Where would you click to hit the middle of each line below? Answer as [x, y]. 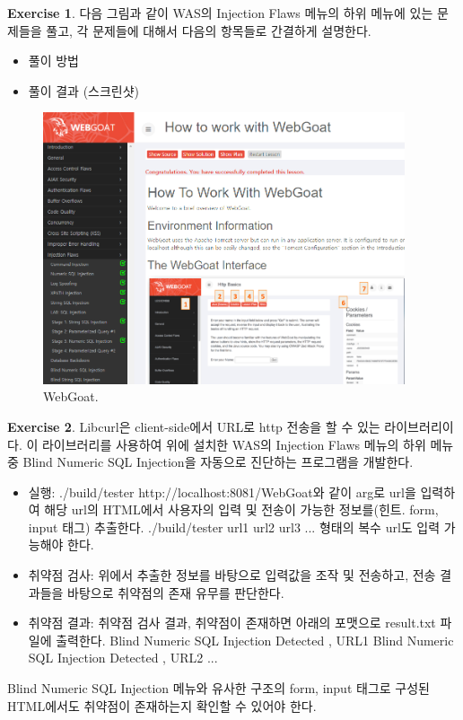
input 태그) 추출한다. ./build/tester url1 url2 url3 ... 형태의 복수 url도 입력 [234, 527]
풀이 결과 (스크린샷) [84, 90]
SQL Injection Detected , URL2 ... [123, 658]
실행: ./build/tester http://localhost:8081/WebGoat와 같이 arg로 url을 [222, 492]
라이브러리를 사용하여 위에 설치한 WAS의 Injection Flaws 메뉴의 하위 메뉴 [248, 444]
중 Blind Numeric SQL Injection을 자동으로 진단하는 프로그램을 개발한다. [210, 462]
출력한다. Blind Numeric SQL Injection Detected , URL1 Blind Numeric [255, 640]
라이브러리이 [419, 426]
